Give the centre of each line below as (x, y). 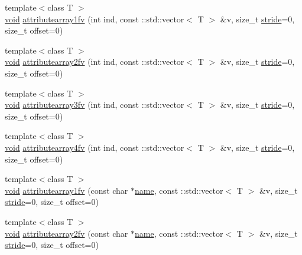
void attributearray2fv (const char (66, 233)
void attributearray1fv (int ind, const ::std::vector (95, 19)
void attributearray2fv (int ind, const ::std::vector (95, 62)
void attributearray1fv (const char (66, 190)
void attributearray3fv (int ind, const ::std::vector (95, 105)
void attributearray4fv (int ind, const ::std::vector (95, 147)
